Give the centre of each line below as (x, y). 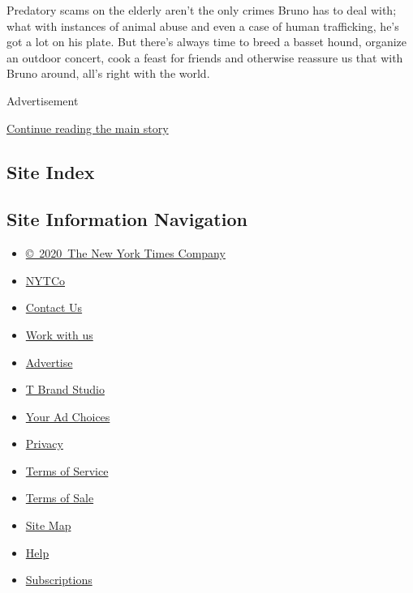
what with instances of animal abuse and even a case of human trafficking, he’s (203, 26)
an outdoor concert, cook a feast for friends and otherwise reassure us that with (205, 57)
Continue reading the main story (88, 128)
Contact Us (54, 307)
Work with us (59, 334)
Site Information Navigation (127, 219)
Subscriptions (59, 580)
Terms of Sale (60, 498)
